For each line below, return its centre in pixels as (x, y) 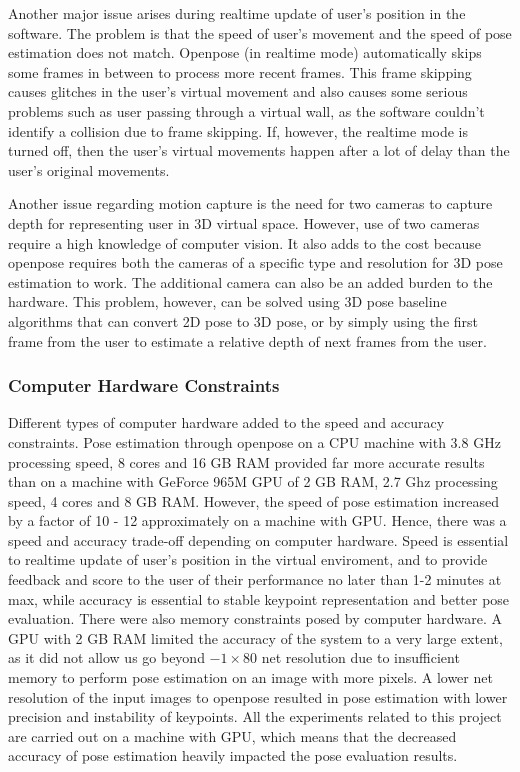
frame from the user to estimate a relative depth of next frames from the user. (247, 340)
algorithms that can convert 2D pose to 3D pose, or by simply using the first (243, 320)
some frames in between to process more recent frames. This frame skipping (240, 71)
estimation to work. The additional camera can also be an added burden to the (250, 281)
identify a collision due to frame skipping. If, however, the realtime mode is (238, 130)
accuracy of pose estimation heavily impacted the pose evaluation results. (233, 755)
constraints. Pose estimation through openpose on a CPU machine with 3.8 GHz (254, 441)
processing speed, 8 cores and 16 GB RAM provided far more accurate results (246, 461)
